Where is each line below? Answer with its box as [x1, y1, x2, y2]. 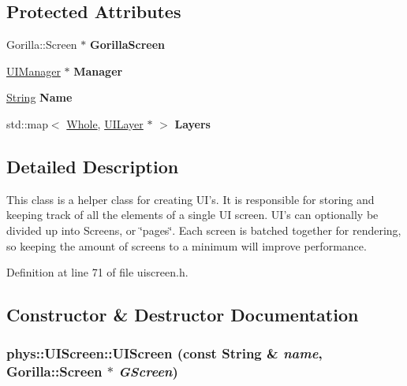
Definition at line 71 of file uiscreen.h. [6, 264, 189, 280]
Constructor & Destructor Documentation [6, 302, 359, 327]
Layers [174, 115, 211, 132]
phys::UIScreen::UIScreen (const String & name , [6, 343, 323, 363]
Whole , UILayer [66, 115, 144, 132]
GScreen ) [118, 362, 178, 381]
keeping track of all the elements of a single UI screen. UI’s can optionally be [6, 206, 379, 223]
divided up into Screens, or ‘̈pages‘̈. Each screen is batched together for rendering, [6, 221, 401, 238]
